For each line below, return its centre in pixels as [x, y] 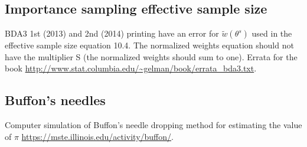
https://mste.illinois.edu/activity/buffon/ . [97, 136]
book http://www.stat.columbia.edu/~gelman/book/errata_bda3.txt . [131, 68]
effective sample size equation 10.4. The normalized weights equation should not [149, 45]
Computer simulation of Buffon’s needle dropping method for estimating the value [153, 125]
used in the [272, 33]
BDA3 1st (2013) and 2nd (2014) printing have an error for [112, 33]
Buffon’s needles [55, 100]
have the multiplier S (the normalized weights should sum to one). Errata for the [151, 56]
